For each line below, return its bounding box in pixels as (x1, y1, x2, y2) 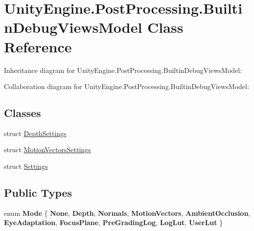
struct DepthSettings (4, 128, 67, 138)
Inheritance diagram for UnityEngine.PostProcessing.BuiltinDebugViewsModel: (4, 65, 242, 75)
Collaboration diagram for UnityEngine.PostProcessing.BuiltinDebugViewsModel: (4, 81, 249, 92)
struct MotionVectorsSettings (4, 144, 91, 155)
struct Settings (4, 161, 48, 171)
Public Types (4, 185, 72, 200)
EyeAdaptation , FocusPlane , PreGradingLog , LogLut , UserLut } (4, 217, 223, 228)
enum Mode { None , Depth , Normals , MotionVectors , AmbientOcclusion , (4, 208, 251, 218)
